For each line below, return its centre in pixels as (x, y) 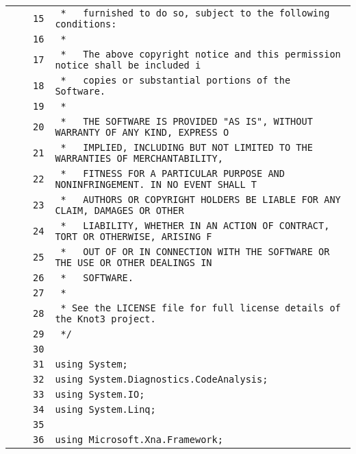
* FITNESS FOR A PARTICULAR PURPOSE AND (173, 174)
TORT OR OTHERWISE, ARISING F (133, 237)
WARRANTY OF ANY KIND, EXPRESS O (142, 132)
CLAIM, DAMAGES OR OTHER (119, 211)
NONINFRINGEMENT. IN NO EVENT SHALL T (156, 184)
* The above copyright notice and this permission (201, 54)
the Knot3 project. (105, 319)
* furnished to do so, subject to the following (195, 13)
